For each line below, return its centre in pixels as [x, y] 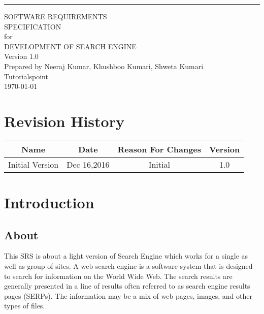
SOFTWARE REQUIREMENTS [56, 16]
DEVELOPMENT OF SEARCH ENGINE [70, 46]
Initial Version [34, 164]
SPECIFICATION [33, 26]
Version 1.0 [21, 56]
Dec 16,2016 [88, 164]
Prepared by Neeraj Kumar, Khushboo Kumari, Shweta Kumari [104, 66]
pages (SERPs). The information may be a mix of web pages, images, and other [128, 295]
